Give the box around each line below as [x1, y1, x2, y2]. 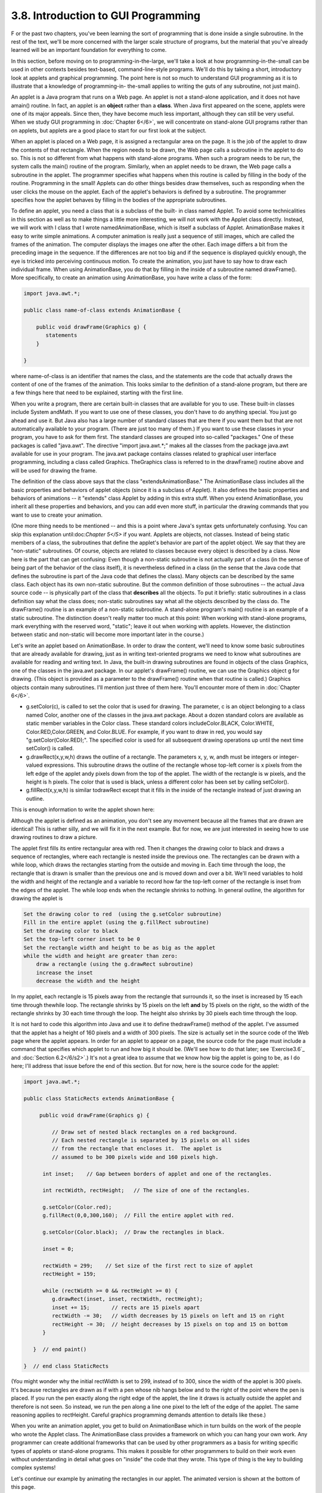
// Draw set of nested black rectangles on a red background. [51, 1129, 238, 1135]
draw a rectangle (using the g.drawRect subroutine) [36, 961, 194, 967]
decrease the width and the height [36, 978, 140, 985]
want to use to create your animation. [11, 511, 103, 518]
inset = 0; [42, 1246, 75, 1252]
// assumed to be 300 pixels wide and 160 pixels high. [51, 1153, 219, 1160]
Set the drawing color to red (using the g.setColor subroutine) [23, 911, 222, 917]
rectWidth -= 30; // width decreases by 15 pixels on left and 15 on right [51, 1313, 285, 1319]
